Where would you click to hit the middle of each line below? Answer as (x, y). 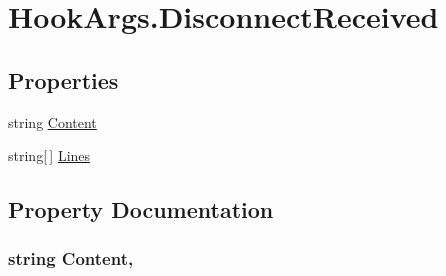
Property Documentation (141, 209)
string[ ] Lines (49, 155)
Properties (63, 79)
